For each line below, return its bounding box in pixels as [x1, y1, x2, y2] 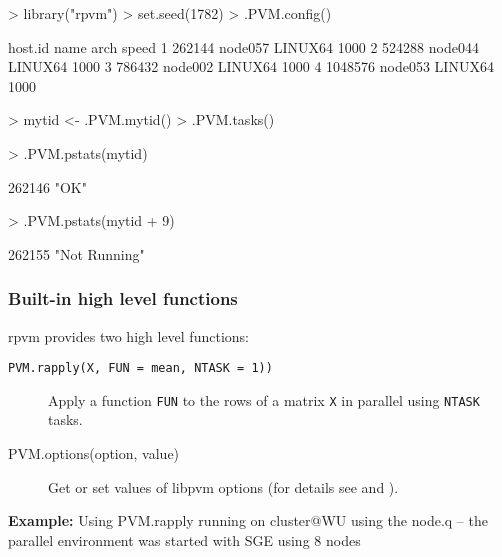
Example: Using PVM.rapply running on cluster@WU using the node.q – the [8, 510, 488, 531]
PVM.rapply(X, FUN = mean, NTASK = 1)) [8, 361, 273, 376]
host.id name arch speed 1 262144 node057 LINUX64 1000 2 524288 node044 [8, 36, 479, 57]
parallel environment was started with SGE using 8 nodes [8, 529, 361, 550]
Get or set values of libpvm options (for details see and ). [48, 476, 399, 497]
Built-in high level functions [8, 286, 238, 311]
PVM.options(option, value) [8, 443, 180, 464]
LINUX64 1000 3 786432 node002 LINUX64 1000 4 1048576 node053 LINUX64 [8, 56, 494, 77]
